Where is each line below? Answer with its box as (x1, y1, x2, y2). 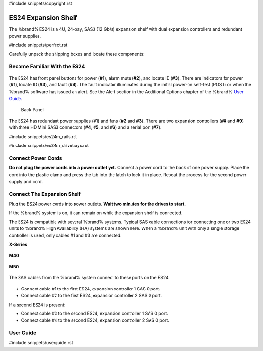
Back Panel (21, 106, 44, 112)
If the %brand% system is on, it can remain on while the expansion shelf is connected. (9, 210, 183, 216)
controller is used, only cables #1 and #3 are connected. (9, 232, 122, 238)
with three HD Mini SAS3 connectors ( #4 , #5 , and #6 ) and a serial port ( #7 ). (9, 124, 162, 130)
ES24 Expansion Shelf (9, 13, 77, 21)
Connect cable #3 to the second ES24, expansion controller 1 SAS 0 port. (21, 310, 168, 316)
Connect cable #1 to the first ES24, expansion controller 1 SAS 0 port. (21, 286, 160, 291)
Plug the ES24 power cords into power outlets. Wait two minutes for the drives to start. (9, 201, 186, 207)
